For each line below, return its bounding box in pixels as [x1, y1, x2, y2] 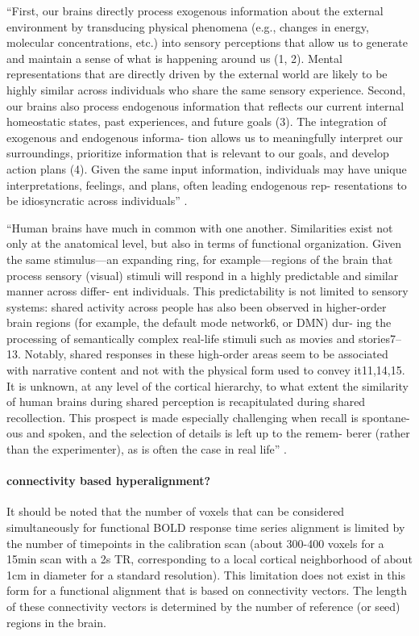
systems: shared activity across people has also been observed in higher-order [6, 298, 387, 315]
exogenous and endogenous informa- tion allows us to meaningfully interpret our [6, 128, 404, 145]
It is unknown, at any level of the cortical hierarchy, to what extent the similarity [6, 377, 409, 394]
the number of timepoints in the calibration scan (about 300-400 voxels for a [6, 534, 384, 551]
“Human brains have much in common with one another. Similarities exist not [6, 219, 393, 236]
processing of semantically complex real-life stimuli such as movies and [6, 329, 355, 346]
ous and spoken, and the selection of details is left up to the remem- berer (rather [6, 425, 410, 441]
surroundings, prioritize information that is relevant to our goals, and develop [6, 144, 389, 161]
